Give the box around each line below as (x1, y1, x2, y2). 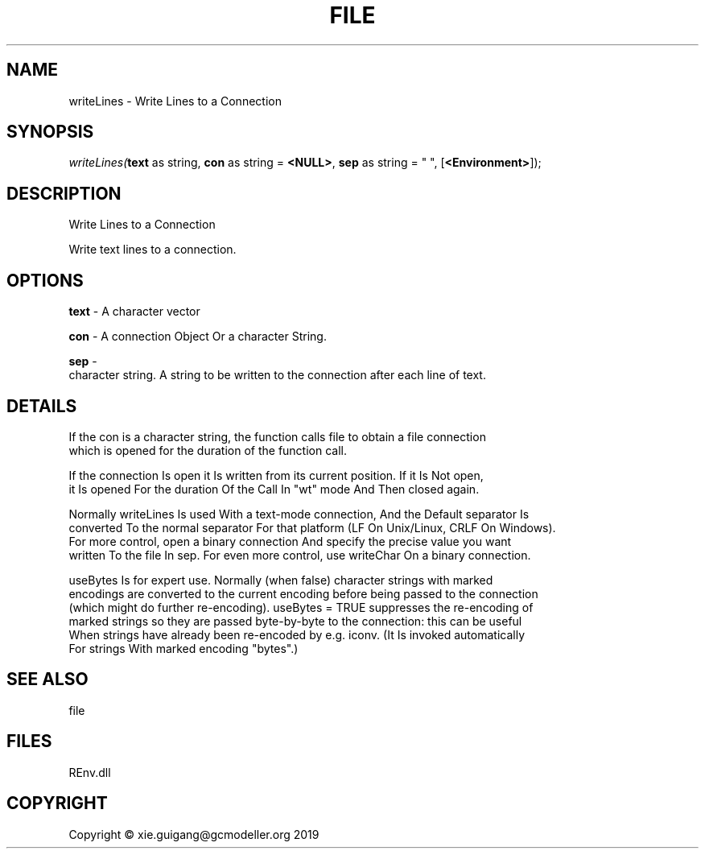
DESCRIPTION (6, 183, 122, 204)
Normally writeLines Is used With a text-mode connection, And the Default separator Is (68, 506, 530, 521)
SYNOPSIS (6, 122, 94, 142)
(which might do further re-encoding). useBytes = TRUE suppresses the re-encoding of (68, 600, 534, 614)
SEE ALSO (6, 669, 89, 690)
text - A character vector (68, 304, 200, 319)
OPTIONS (6, 270, 84, 291)
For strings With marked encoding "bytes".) (68, 641, 299, 655)
